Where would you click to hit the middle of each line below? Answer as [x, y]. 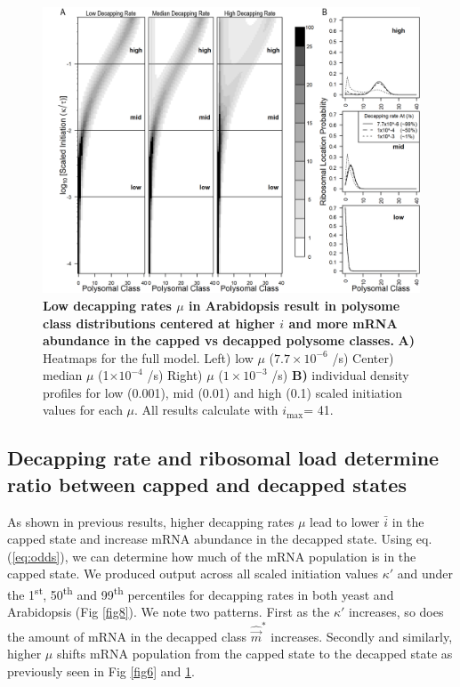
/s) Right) [175, 375]
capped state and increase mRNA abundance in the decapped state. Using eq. [220, 539]
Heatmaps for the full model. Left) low [148, 357]
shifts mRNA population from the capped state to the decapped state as [254, 654]
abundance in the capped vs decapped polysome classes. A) [229, 340]
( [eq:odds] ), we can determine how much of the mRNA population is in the [212, 556]
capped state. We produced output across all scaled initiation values [193, 574]
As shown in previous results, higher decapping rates [151, 521]
